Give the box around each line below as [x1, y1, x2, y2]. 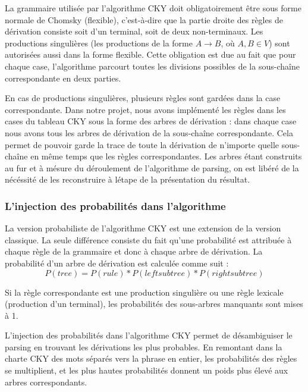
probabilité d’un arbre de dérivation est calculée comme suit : [5, 256, 229, 269]
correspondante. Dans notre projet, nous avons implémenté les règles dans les [5, 103, 286, 115]
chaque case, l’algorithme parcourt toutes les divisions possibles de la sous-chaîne [5, 59, 300, 72]
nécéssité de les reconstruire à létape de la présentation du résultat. [5, 173, 250, 186]
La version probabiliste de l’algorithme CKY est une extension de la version [5, 222, 281, 234]
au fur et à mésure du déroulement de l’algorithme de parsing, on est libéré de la [5, 161, 299, 174]
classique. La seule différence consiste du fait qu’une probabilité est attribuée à [5, 233, 292, 246]
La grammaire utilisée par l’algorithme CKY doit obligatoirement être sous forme [5, 2, 301, 14]
